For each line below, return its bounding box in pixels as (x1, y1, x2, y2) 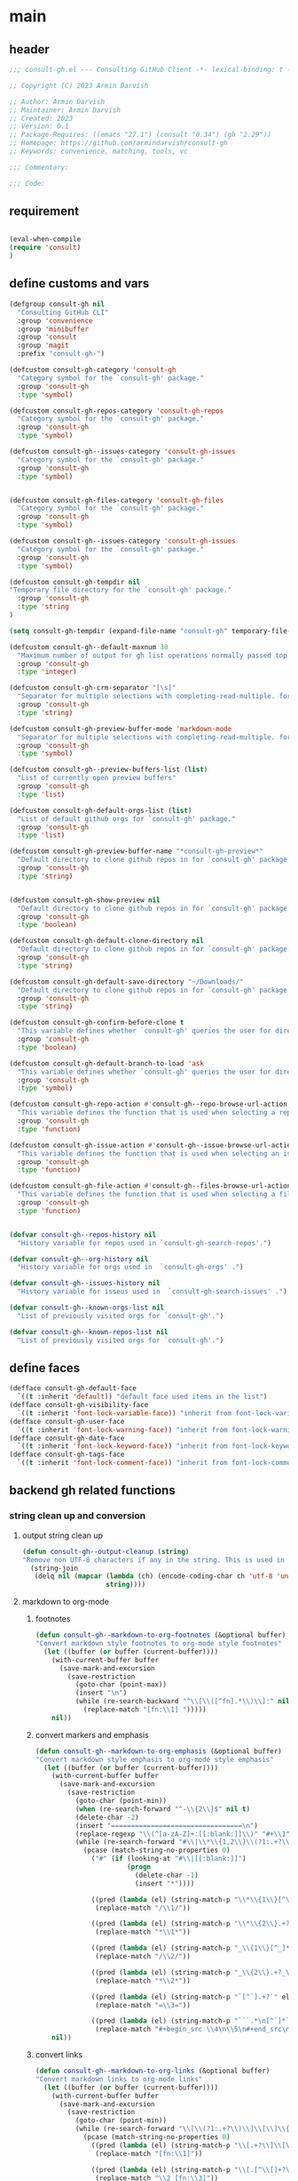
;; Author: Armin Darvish (9, 97, 105, 106)
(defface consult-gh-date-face (9, 1434, 125, 1443)
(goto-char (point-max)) (74, 1680, 167, 1689)
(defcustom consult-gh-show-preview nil (9, 896, 161, 905)
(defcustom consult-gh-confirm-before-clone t (9, 1018, 184, 1027)
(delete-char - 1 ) (134, 1871, 200, 1879)
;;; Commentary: (9, 163, 69, 172)
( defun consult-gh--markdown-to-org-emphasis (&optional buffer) (35, 1746, 282, 1756)
